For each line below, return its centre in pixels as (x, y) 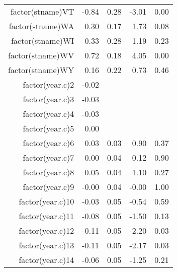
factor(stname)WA (41, 26)
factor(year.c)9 (49, 187)
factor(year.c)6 (49, 143)
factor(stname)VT (42, 11)
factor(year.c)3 (49, 99)
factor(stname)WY (41, 70)
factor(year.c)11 (47, 216)
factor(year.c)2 (49, 84)
